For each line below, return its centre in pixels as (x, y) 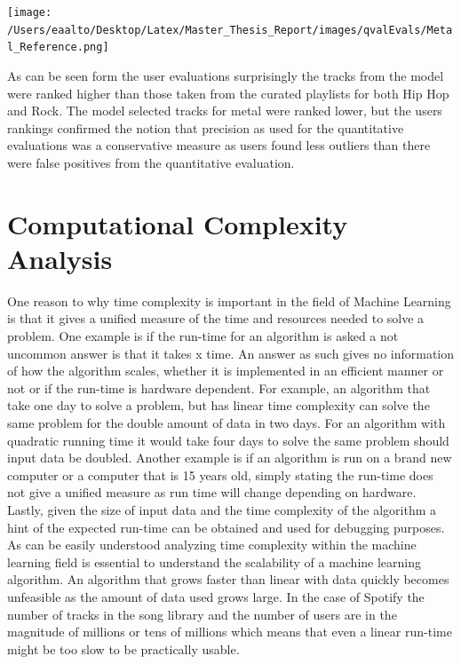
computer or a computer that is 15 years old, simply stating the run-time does (220, 474)
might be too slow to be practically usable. (123, 648)
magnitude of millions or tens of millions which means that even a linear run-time (230, 632)
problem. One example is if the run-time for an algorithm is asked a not (203, 336)
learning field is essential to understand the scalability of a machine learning (215, 561)
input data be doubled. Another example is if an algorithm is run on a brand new (230, 458)
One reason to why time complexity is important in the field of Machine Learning (229, 300)
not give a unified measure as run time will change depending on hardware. (212, 492)
